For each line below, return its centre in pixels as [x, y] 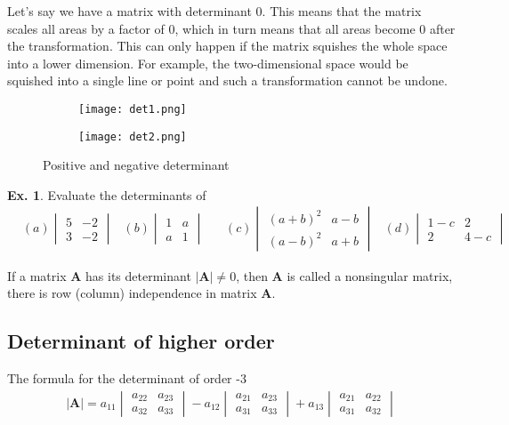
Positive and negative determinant [136, 165]
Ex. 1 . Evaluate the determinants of [107, 194]
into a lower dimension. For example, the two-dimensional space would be [208, 63]
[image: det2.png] [133, 136]
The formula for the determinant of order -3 [127, 377]
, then [252, 275]
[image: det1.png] [133, 109]
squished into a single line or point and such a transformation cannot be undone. [227, 80]
